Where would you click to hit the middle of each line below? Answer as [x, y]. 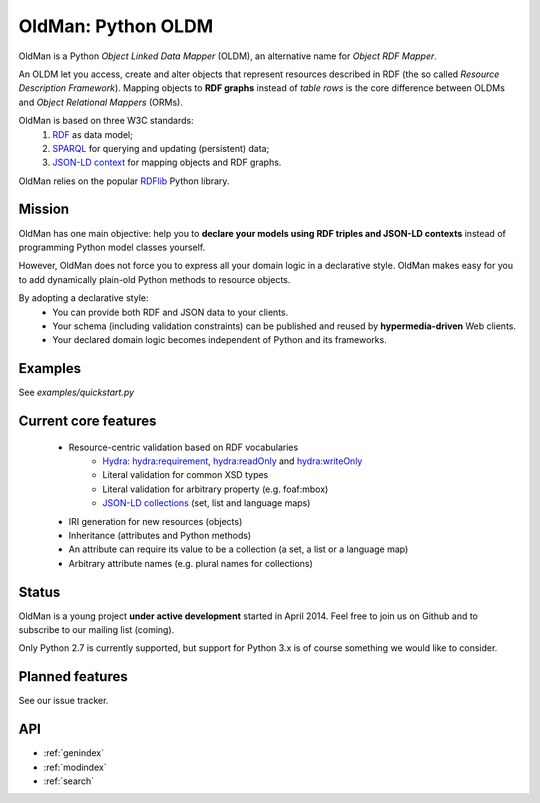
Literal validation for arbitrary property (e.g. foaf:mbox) [215, 489]
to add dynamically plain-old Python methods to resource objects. [154, 279]
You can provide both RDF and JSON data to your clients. [170, 312]
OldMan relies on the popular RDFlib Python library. [124, 181]
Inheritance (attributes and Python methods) [160, 535]
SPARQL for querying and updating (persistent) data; [161, 148]
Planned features [73, 676]
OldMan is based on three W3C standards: [106, 121]
